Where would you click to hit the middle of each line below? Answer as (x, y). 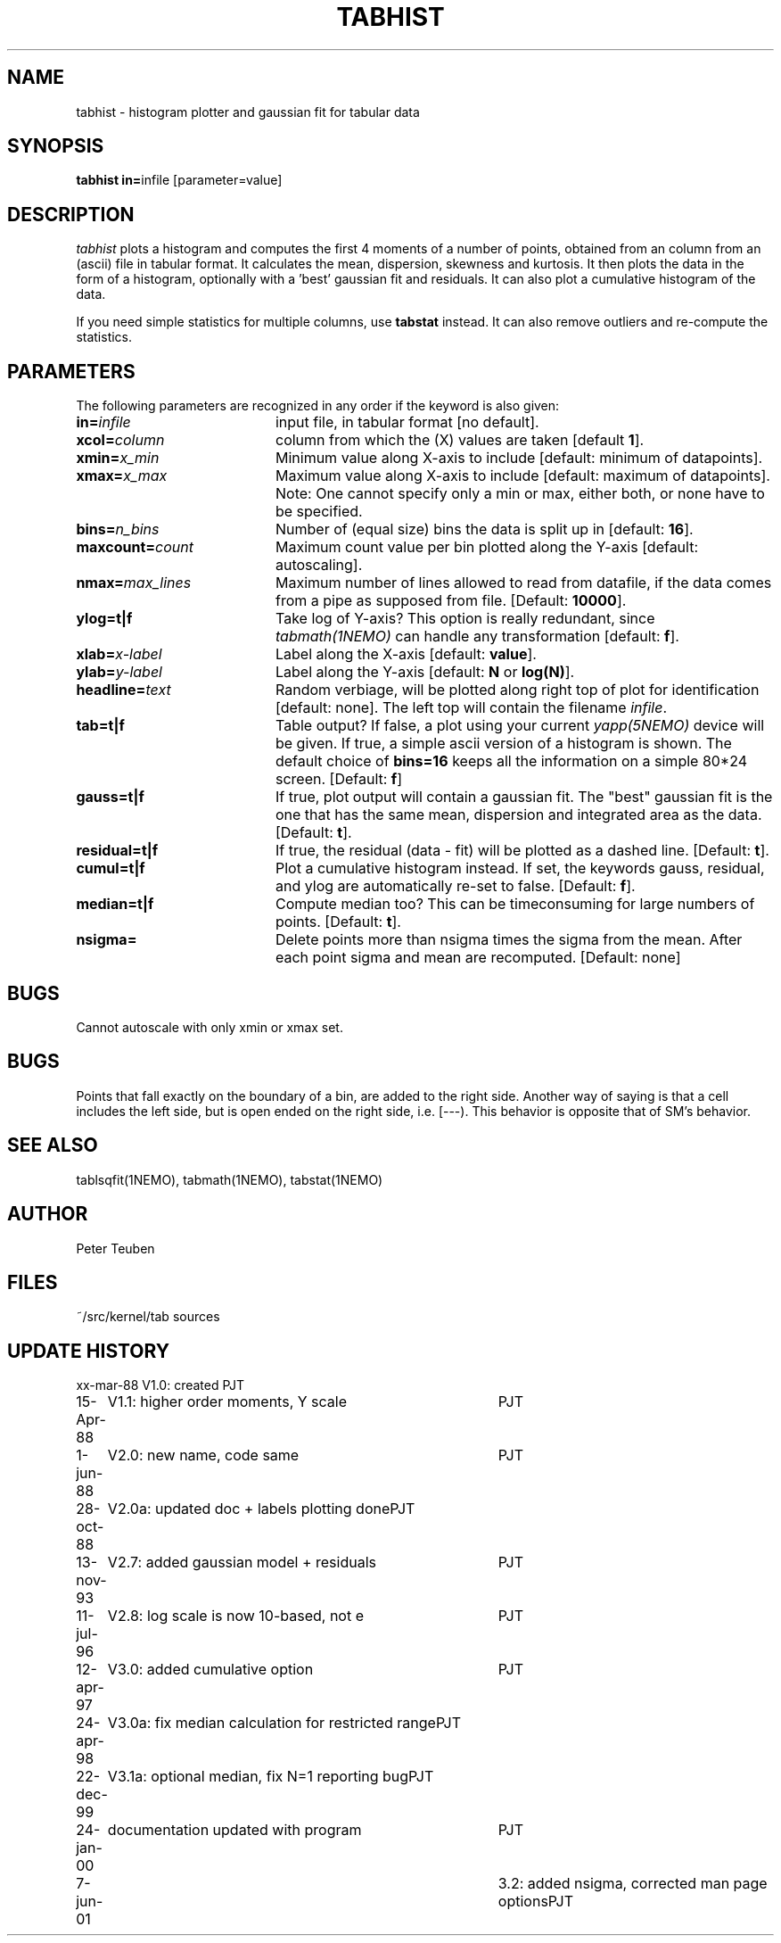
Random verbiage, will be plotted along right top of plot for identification (517, 690)
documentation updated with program (234, 1830)
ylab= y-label (119, 672)
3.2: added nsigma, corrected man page (633, 1884)
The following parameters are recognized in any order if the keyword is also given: (318, 406)
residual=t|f (117, 851)
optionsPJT (535, 1902)
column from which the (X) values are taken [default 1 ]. (460, 440)
